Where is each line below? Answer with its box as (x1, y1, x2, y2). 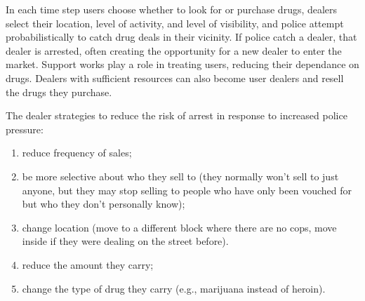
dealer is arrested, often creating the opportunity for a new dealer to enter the (6, 43, 342, 58)
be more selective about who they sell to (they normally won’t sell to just (22, 168, 339, 183)
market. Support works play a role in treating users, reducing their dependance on (6, 57, 359, 72)
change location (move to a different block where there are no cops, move (22, 220, 337, 234)
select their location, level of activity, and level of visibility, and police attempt (6, 15, 344, 30)
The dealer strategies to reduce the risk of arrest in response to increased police (6, 108, 347, 123)
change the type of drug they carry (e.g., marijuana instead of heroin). (22, 281, 326, 295)
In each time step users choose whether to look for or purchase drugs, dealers (6, 2, 338, 16)
